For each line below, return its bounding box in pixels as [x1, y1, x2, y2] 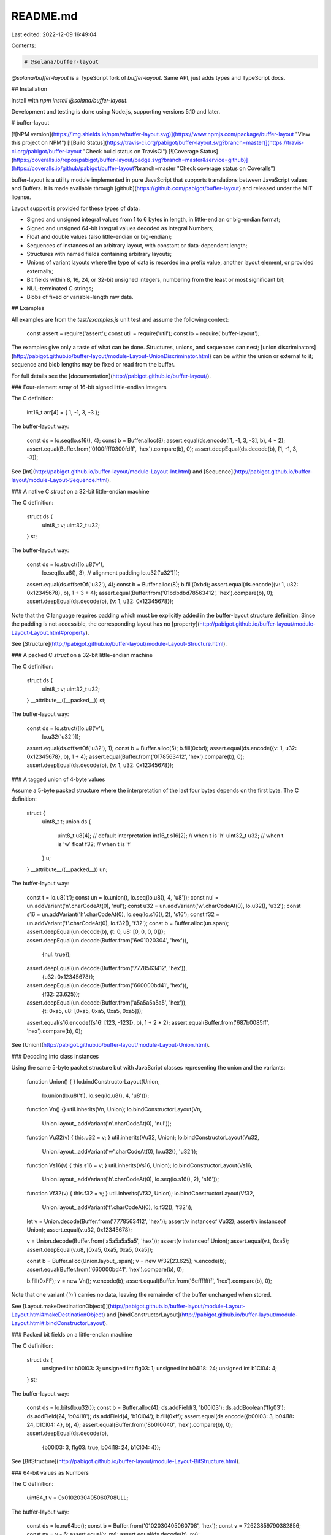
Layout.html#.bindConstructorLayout [11, 1319, 104, 1327]
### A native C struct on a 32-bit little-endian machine [11, 488, 150, 495]
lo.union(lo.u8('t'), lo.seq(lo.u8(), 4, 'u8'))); [42, 1092, 150, 1099]
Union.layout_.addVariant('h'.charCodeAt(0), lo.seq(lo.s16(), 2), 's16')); [42, 1176, 219, 1183]
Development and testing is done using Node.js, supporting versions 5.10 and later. [11, 108, 221, 115]
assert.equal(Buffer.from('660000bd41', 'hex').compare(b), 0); [26, 1265, 184, 1273]
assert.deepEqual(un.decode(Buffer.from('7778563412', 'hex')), [26, 965, 188, 972]
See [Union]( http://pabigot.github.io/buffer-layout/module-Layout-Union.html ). [11, 1041, 210, 1049]
